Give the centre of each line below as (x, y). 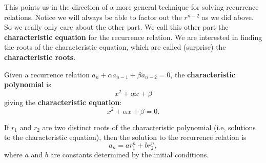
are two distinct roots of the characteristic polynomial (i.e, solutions (149, 127)
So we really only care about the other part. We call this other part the (116, 27)
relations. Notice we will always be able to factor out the (93, 17)
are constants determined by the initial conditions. (130, 154)
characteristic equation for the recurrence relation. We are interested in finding (133, 37)
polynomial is (28, 84)
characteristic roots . (40, 57)
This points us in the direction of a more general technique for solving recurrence (131, 7)
